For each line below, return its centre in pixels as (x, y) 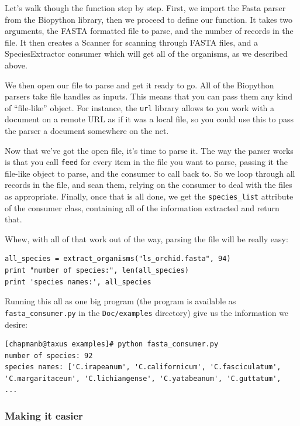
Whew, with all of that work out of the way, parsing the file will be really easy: (146, 238)
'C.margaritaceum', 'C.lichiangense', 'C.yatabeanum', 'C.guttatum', (143, 378)
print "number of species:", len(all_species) (97, 271)
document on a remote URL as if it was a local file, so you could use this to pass (149, 119)
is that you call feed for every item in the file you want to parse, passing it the (146, 162)
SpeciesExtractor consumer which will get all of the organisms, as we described (146, 54)
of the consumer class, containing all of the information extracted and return (142, 207)
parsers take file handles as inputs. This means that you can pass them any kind (149, 96)
